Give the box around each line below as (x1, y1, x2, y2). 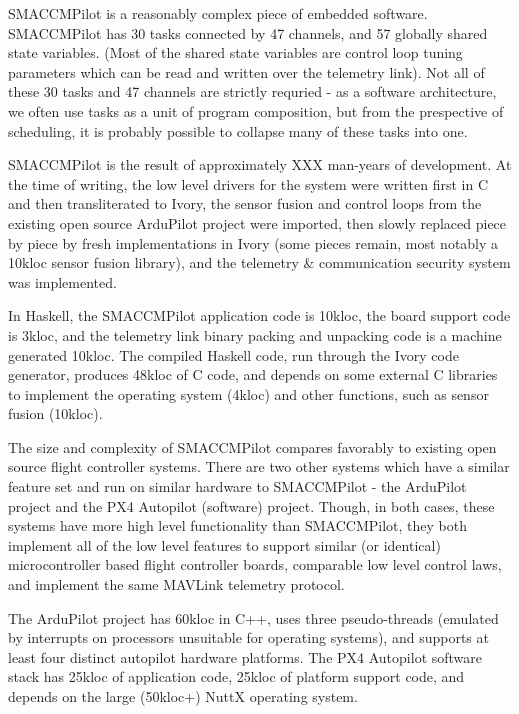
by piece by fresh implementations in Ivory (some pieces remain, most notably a (8, 232, 499, 253)
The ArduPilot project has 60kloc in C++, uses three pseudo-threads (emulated (8, 607, 499, 628)
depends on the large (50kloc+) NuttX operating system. (8, 686, 358, 706)
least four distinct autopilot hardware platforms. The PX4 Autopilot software (8, 646, 483, 667)
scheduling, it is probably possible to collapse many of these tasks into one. (8, 120, 468, 141)
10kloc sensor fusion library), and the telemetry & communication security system (8, 252, 511, 273)
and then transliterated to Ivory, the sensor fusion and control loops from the (8, 193, 482, 214)
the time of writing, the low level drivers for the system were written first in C (8, 173, 489, 194)
